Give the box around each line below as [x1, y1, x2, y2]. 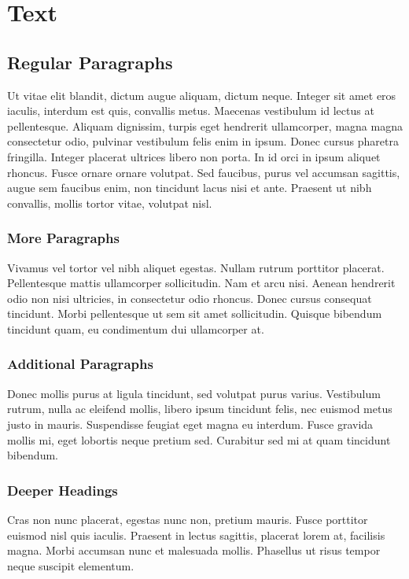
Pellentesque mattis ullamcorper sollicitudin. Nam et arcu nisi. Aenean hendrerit [7, 275, 396, 291]
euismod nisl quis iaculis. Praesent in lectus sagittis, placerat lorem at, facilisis [7, 526, 385, 543]
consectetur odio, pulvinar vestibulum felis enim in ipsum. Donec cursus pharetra [7, 133, 399, 149]
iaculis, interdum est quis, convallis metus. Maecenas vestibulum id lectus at [7, 102, 374, 119]
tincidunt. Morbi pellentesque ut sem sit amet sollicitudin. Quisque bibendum [7, 305, 382, 322]
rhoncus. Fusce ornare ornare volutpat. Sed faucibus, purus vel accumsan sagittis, [7, 164, 400, 180]
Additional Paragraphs [7, 354, 153, 374]
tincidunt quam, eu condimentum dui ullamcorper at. [7, 320, 264, 337]
